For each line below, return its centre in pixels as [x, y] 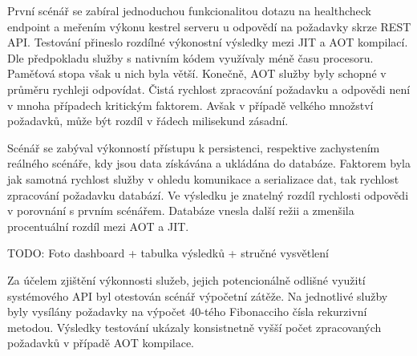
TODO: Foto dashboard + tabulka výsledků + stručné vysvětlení [168, 253]
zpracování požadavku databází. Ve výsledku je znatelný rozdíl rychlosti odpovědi [208, 194]
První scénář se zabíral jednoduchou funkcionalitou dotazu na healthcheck [189, 10]
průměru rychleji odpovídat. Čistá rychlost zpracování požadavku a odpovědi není [209, 89]
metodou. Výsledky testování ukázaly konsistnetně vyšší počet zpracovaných [194, 327]
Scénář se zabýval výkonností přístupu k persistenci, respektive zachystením [194, 147]
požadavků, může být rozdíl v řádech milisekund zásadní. [148, 121]
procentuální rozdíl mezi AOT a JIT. [98, 226]
